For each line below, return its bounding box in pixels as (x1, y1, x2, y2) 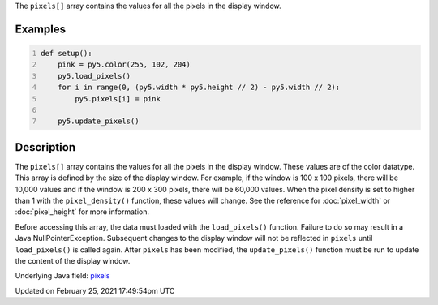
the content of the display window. (15, 256, 131, 265)
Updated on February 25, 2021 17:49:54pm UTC (15, 286, 175, 295)
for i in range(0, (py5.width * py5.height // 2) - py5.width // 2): (58, 83, 341, 92)
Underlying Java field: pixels (15, 271, 110, 281)
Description (15, 140, 76, 154)
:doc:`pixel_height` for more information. (15, 207, 150, 217)
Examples (15, 22, 67, 36)
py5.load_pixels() (58, 71, 131, 80)
